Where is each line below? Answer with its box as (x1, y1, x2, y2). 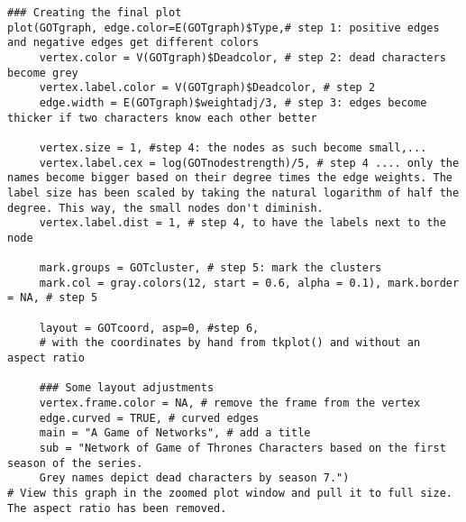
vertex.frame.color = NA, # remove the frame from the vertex (39, 397, 421, 410)
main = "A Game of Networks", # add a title (39, 426, 311, 440)
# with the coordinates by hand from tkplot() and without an (39, 336, 421, 350)
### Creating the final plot (7, 6, 182, 19)
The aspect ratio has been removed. (7, 501, 227, 515)
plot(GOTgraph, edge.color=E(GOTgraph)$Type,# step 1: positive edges (7, 21, 440, 34)
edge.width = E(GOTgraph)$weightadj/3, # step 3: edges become (39, 96, 427, 109)
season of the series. (7, 456, 143, 470)
